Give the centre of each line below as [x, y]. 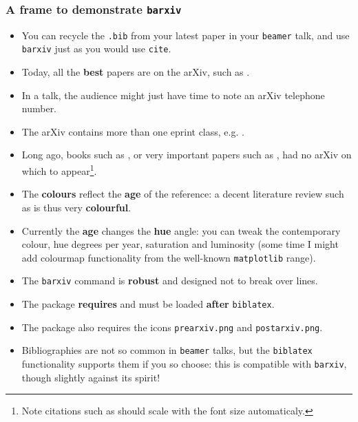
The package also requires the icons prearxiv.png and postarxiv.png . [172, 327]
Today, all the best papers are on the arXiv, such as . [136, 72]
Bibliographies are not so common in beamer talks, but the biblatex [167, 350]
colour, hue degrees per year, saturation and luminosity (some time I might [180, 244]
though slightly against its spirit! [91, 377]
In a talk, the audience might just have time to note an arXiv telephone [173, 95]
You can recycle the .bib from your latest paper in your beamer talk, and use [186, 35]
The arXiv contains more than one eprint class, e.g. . [133, 131]
